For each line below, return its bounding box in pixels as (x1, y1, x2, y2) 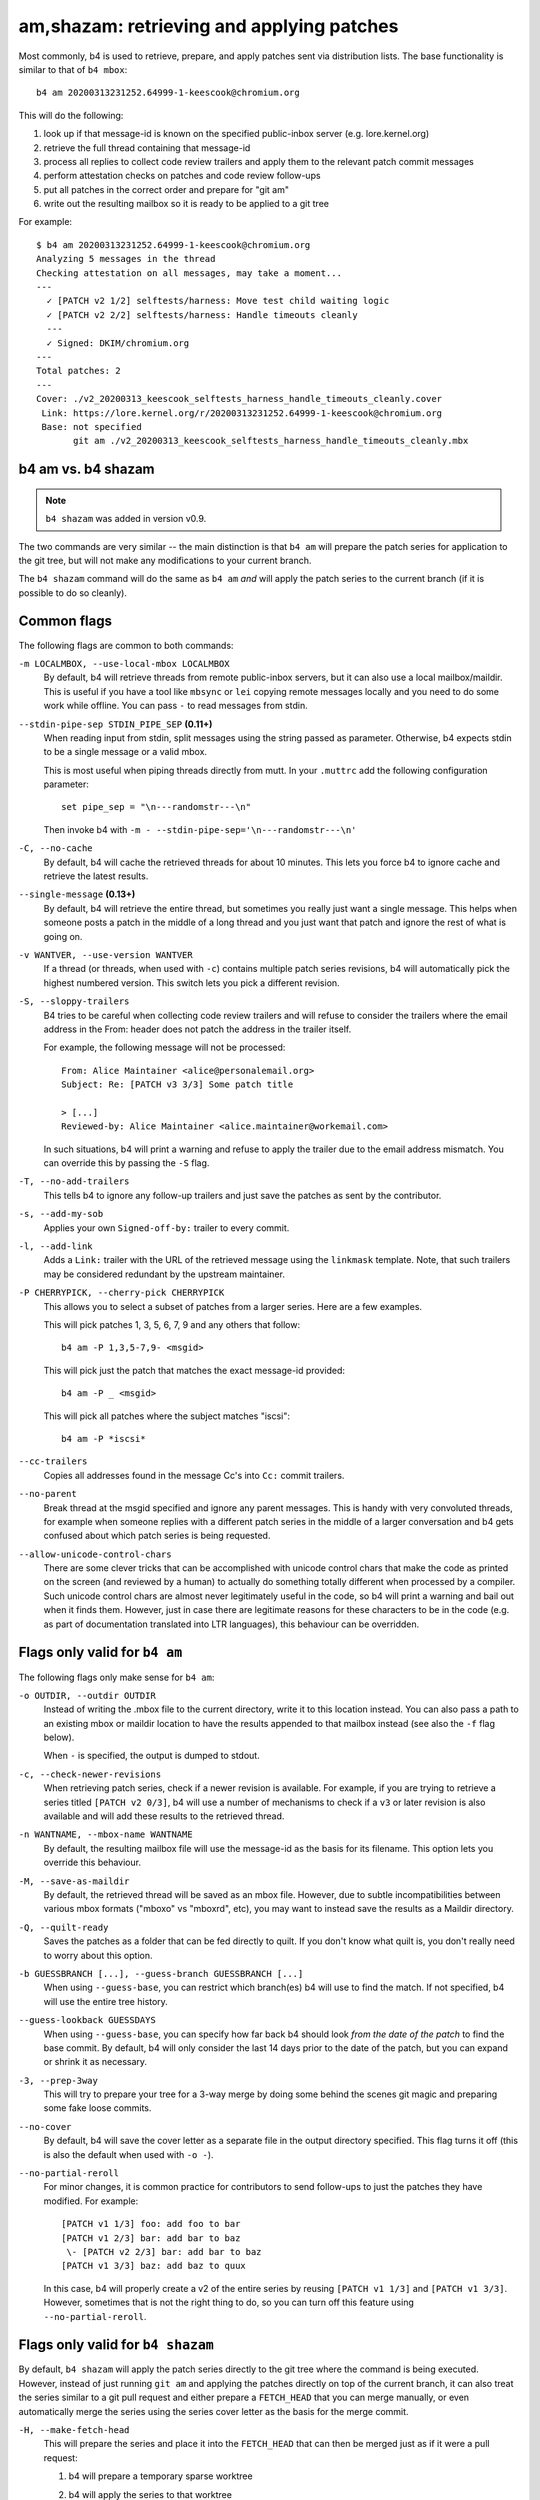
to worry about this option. (43, 1949, 153, 1961)
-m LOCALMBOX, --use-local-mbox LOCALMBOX (18, 658, 230, 669)
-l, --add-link (18, 1241, 94, 1252)
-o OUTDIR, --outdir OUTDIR (18, 1690, 157, 1701)
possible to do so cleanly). (18, 586, 127, 599)
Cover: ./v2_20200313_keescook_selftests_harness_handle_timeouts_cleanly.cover (36, 393, 443, 405)
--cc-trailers (18, 1456, 88, 1467)
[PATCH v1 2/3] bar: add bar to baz (61, 2232, 241, 2244)
